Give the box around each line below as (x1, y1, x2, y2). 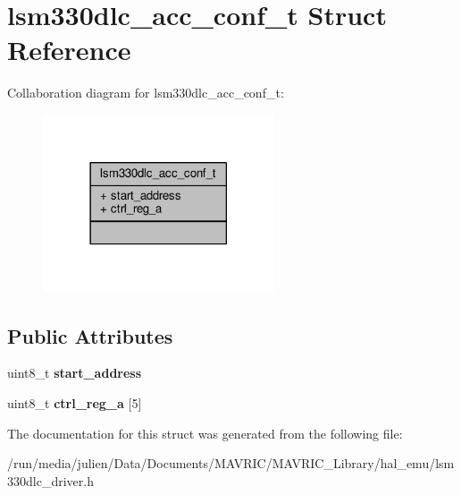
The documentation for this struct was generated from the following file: (7, 423, 403, 442)
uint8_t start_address (7, 363, 142, 382)
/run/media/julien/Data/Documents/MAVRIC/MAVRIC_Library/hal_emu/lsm (7, 454, 455, 473)
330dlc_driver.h (7, 471, 94, 490)
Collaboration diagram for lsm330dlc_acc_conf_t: (7, 83, 284, 102)
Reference (7, 31, 131, 68)
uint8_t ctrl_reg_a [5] (7, 393, 142, 412)
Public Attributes (7, 321, 173, 349)
